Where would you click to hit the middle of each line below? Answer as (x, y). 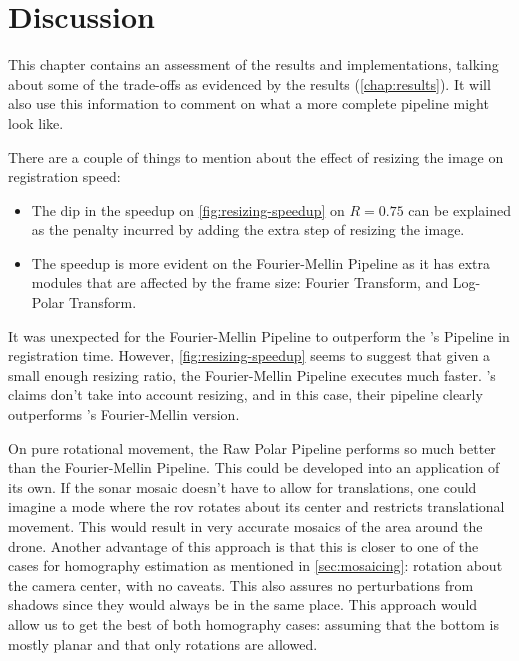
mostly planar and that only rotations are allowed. (163, 643)
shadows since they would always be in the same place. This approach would (243, 604)
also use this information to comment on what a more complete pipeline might (248, 103)
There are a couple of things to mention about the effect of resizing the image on (256, 156)
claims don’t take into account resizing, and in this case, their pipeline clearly (245, 394)
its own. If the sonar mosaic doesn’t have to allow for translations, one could (242, 486)
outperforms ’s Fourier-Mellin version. (124, 414)
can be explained (459, 209)
